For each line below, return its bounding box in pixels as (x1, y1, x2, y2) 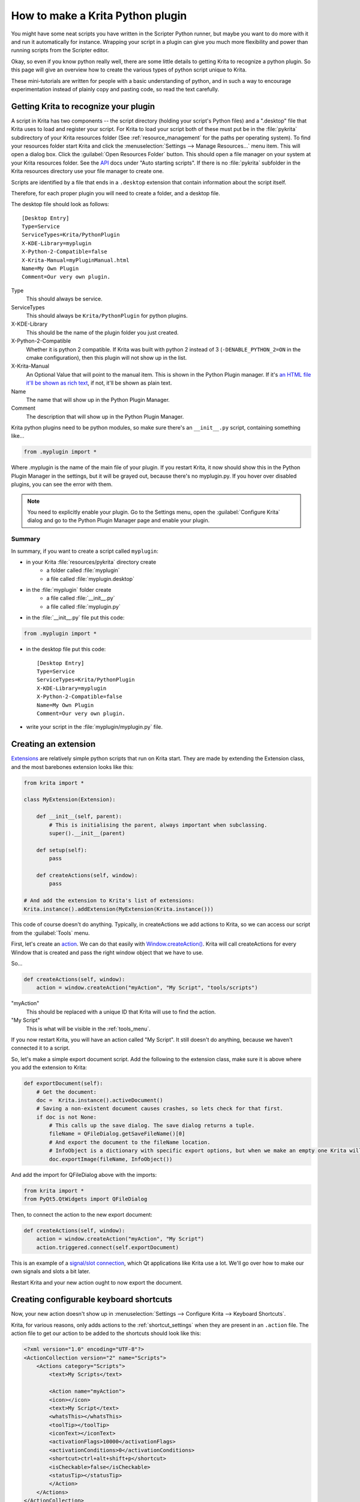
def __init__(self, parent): (36, 813, 122, 820)
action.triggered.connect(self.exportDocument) (36, 1244, 179, 1251)
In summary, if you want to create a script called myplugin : (11, 547, 159, 555)
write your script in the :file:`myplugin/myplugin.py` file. (26, 723, 163, 731)
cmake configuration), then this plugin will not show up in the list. (26, 354, 187, 361)
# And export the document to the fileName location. (49, 1139, 211, 1146)
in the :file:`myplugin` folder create (26, 586, 112, 594)
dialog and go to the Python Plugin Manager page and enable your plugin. (27, 517, 210, 524)
